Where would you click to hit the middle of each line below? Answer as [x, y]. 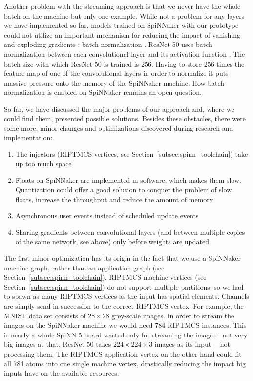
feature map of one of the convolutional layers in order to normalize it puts [116, 73]
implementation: [28, 137]
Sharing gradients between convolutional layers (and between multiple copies [130, 232]
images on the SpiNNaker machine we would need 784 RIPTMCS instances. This [125, 325]
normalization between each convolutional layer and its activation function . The [125, 54]
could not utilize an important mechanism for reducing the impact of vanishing [122, 34]
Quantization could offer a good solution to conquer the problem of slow [124, 190]
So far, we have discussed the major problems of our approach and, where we [119, 108]
